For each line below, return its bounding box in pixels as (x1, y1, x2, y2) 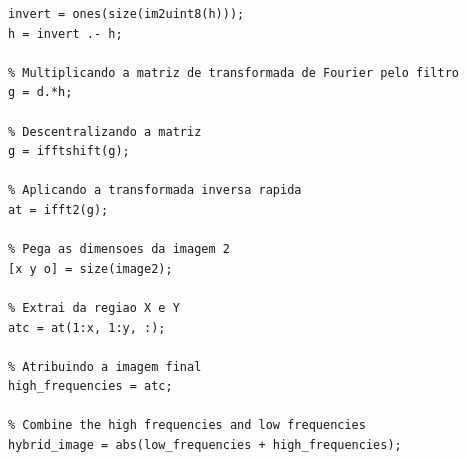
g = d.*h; (8, 85, 73, 100)
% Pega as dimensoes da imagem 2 (8, 242, 230, 257)
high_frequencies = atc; (8, 379, 173, 394)
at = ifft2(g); (8, 202, 109, 217)
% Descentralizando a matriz (8, 124, 202, 139)
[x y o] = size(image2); (8, 261, 173, 276)
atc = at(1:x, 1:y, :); (8, 320, 166, 335)
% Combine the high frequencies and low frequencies (8, 418, 366, 433)
